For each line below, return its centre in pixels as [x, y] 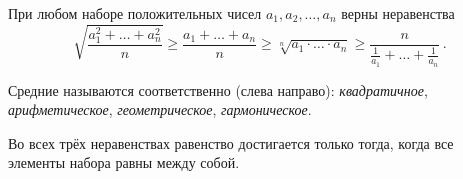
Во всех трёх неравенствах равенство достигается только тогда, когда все [231, 142]
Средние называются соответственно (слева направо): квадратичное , [218, 89]
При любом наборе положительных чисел [135, 13]
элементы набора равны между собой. [124, 162]
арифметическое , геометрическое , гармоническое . [160, 109]
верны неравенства [398, 13]
